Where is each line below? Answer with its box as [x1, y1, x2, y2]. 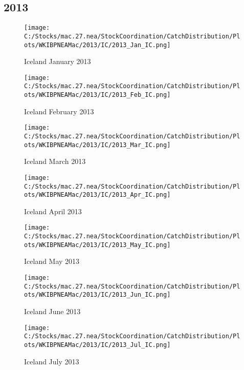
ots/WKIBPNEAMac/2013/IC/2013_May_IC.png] [24, 241, 171, 249]
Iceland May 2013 [24, 256, 80, 266]
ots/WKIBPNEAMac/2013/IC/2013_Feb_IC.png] [24, 91, 171, 99]
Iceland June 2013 [24, 305, 81, 316]
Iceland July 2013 [24, 356, 79, 366]
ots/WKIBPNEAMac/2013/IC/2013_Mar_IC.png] [24, 141, 171, 149]
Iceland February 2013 [24, 106, 94, 116]
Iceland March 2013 [24, 156, 86, 167]
